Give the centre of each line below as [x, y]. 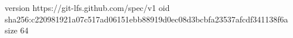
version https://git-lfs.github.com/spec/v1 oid [87, 7]
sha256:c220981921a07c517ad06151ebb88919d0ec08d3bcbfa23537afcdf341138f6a [146, 19]
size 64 [17, 30]
